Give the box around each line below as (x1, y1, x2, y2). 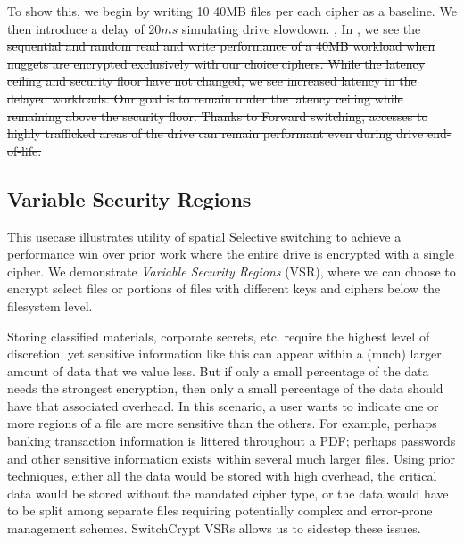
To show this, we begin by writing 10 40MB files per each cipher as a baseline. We (7, 2, 457, 20)
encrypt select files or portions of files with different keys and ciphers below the (7, 279, 441, 298)
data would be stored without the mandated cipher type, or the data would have (7, 483, 449, 502)
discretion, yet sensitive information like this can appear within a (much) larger (7, 344, 442, 363)
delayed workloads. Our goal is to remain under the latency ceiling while (7, 88, 403, 107)
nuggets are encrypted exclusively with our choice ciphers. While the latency (7, 53, 426, 72)
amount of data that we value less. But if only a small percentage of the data (7, 361, 429, 380)
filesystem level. (7, 296, 93, 315)
